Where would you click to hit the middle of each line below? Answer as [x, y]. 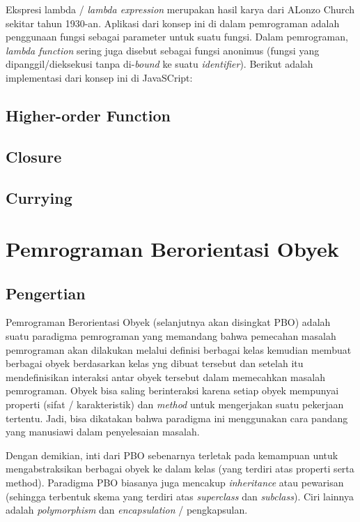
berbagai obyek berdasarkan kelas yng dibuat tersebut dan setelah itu [155, 363]
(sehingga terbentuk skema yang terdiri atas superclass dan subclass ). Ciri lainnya [180, 496]
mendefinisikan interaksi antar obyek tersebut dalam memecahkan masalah [165, 376]
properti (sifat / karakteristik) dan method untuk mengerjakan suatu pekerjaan [175, 404]
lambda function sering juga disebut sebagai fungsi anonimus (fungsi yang [163, 50]
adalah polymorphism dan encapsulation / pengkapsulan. [127, 510]
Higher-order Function [88, 115]
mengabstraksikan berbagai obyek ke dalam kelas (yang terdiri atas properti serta [180, 469]
